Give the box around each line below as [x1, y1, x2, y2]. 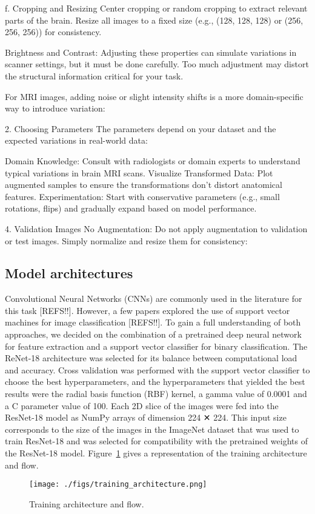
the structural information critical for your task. [5, 69, 184, 82]
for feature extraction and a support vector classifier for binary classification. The [5, 339, 308, 352]
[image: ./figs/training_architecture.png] [29, 480, 207, 489]
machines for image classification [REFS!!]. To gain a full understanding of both [5, 316, 301, 329]
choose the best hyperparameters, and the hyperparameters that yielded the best [5, 375, 305, 388]
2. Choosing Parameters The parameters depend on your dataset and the [5, 122, 276, 135]
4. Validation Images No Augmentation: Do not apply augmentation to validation [5, 222, 308, 235]
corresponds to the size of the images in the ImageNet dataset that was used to [5, 422, 299, 435]
